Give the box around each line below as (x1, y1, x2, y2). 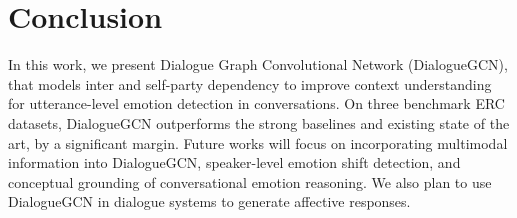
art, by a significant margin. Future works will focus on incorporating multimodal (8, 132, 508, 153)
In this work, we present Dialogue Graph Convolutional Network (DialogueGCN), (8, 54, 508, 75)
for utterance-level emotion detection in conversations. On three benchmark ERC (8, 93, 505, 114)
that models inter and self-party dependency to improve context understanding (8, 73, 492, 94)
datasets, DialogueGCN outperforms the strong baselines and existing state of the (8, 112, 510, 133)
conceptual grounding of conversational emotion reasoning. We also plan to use (8, 171, 492, 192)
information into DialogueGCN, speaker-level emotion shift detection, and (8, 152, 461, 173)
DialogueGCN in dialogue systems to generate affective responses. (8, 191, 411, 212)
